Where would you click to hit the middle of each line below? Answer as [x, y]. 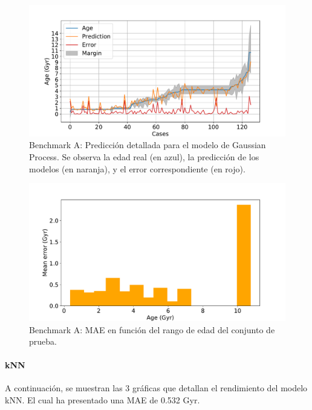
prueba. [43, 341]
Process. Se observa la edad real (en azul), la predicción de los [144, 156]
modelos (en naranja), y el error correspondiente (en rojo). [137, 168]
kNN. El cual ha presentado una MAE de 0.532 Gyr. [102, 400]
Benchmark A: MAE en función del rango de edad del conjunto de [152, 329]
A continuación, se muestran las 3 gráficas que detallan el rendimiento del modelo [156, 388]
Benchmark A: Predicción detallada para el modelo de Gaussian [148, 145]
